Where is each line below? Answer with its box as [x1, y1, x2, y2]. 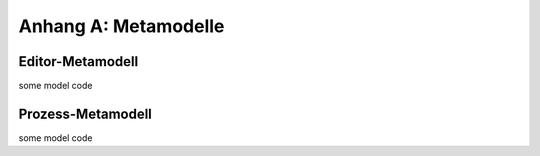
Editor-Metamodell [18, 53, 139, 70]
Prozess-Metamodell [18, 105, 152, 122]
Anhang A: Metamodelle [18, 15, 225, 37]
